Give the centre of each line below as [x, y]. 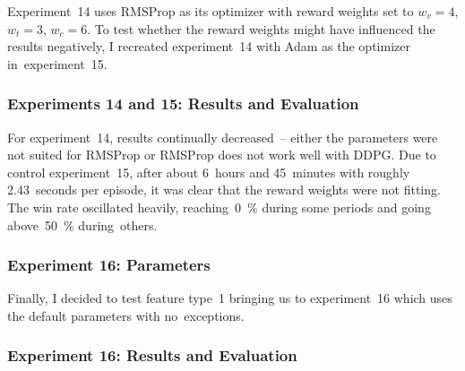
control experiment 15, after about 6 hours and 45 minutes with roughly [209, 172]
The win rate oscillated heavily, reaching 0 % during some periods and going [219, 207]
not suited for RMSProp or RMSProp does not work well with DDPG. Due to [222, 155]
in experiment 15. [57, 63]
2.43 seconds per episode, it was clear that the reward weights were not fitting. [224, 190]
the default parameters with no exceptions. [126, 315]
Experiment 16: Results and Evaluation [152, 355]
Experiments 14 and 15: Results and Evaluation [183, 104]
